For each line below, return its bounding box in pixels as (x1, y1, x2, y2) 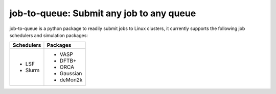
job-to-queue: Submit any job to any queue (9, 8, 196, 19)
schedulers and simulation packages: (9, 32, 88, 38)
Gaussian (59, 70, 82, 77)
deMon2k (59, 76, 83, 83)
